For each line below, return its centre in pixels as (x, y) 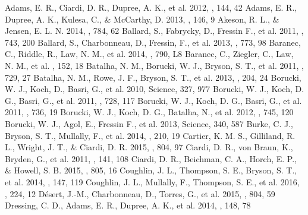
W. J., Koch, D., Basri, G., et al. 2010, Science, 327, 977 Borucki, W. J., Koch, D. (155, 89)
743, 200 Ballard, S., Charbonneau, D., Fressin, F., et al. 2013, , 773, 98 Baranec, (153, 42)
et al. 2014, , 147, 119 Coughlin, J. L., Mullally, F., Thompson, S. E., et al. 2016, (152, 181)
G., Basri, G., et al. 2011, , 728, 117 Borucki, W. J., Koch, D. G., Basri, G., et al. (153, 100)
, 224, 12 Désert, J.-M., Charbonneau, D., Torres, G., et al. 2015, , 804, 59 (140, 193)
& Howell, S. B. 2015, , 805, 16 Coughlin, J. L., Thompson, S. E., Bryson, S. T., (151, 170)
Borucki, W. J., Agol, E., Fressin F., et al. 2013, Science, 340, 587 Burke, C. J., (149, 123)
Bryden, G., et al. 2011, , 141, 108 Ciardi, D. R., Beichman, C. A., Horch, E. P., (151, 158)
